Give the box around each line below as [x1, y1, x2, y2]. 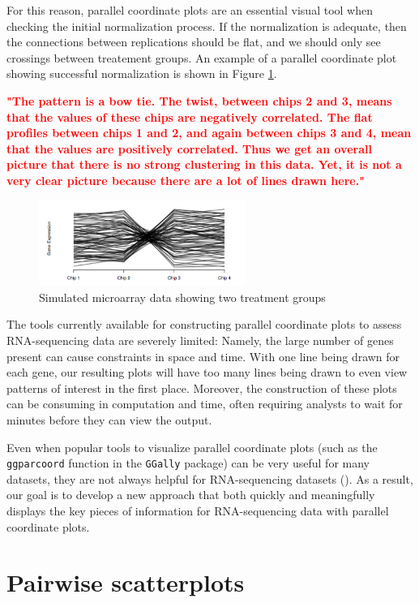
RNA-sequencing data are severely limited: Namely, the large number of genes [6, 332, 394, 349]
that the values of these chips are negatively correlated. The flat [6, 108, 373, 125]
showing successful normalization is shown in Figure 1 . [6, 65, 277, 82]
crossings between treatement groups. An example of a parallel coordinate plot [6, 49, 397, 66]
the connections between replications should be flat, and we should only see [6, 33, 381, 50]
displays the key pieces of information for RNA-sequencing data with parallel [6, 502, 389, 519]
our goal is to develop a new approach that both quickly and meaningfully [6, 486, 375, 503]
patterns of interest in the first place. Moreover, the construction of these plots [6, 379, 397, 396]
